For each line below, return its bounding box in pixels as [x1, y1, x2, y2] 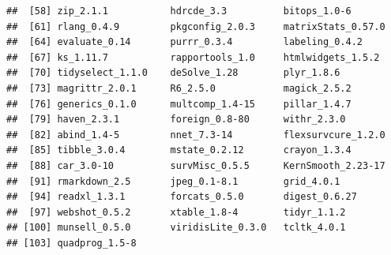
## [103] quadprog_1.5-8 [6, 237, 137, 249]
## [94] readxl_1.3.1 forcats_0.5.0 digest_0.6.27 [6, 191, 357, 203]
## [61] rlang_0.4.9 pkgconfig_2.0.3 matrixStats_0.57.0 [6, 21, 385, 32]
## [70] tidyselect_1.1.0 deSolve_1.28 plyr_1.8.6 [6, 67, 340, 79]
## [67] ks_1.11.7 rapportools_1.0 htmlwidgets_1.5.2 [6, 51, 380, 63]
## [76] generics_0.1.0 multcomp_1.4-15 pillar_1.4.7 [6, 98, 352, 110]
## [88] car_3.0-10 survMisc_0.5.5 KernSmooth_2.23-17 [6, 159, 385, 171]
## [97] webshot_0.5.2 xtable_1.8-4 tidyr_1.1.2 [6, 206, 346, 218]
